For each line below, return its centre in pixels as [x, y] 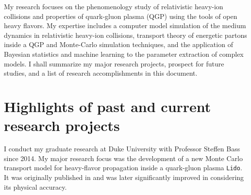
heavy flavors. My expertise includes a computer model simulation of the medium [125, 25]
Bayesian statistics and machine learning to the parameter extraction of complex [124, 54]
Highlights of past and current [108, 106]
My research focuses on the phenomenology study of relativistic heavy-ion [114, 6]
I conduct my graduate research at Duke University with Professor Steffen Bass [122, 149]
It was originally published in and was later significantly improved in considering [124, 177]
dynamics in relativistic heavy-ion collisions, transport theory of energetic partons [125, 35]
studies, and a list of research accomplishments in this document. [101, 73]
